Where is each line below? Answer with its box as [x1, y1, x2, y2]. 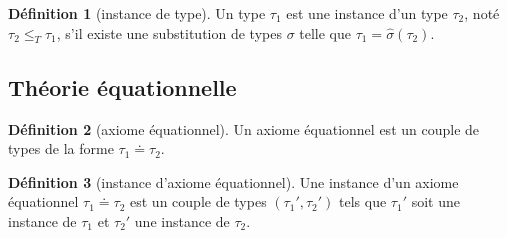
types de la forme [8, 138, 114, 159]
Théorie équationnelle [8, 71, 237, 102]
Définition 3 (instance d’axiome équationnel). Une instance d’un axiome [8, 171, 459, 192]
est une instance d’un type [286, 3, 448, 23]
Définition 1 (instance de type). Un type [8, 3, 266, 23]
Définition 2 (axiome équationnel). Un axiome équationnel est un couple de [8, 118, 480, 139]
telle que [299, 22, 352, 43]
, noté [464, 3, 500, 23]
